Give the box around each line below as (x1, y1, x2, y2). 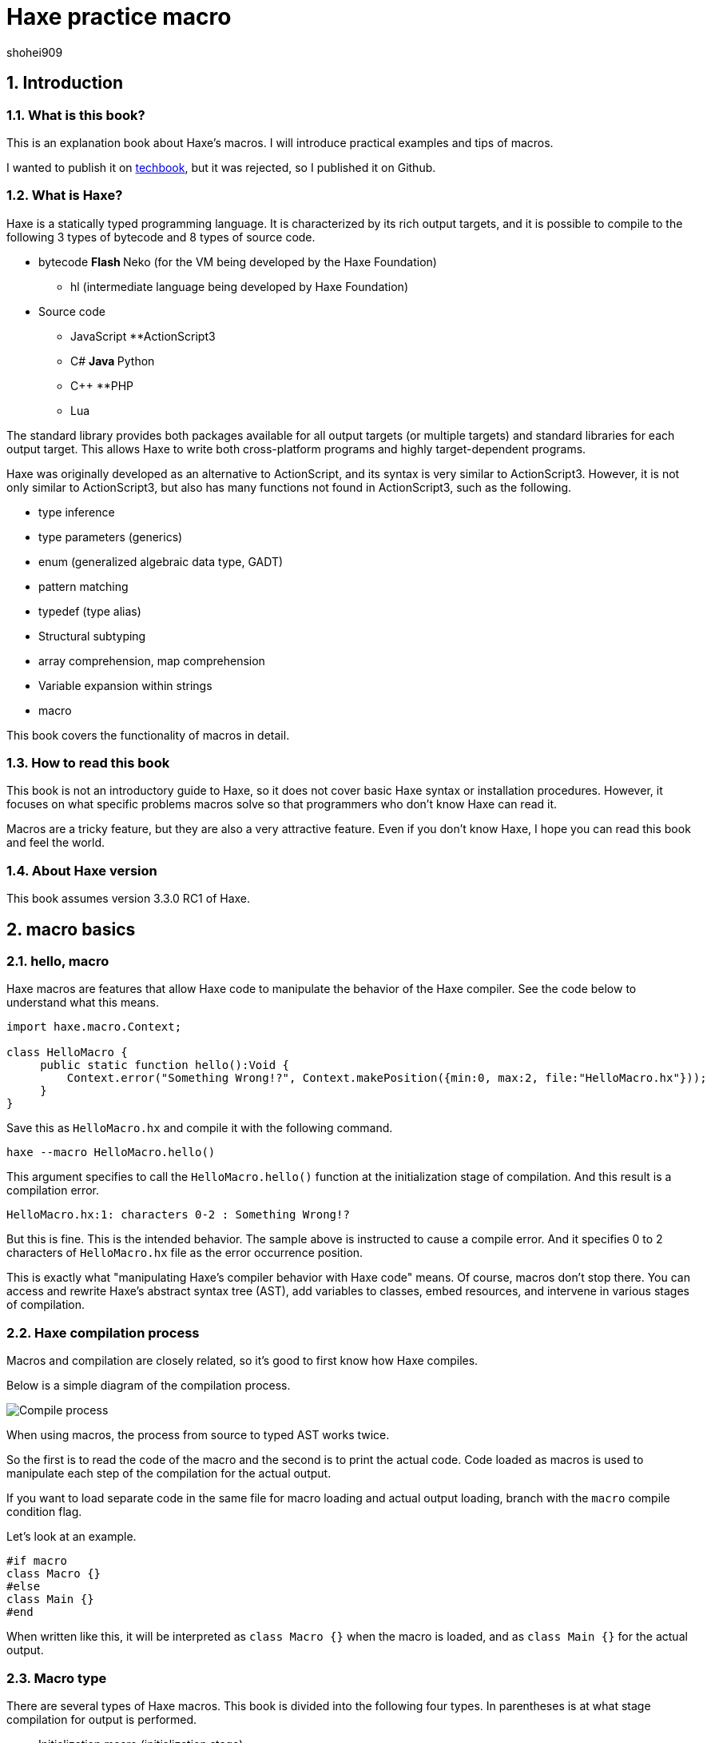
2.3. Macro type (6, 1669, 107, 1686)
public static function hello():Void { (40, 1059, 290, 1072)
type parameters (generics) (38, 529, 183, 544)
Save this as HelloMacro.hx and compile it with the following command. (6, 1121, 393, 1135)
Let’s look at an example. (6, 1530, 137, 1544)
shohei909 (6, 45, 63, 59)
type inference (38, 505, 115, 519)
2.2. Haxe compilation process (6, 1324, 200, 1341)
